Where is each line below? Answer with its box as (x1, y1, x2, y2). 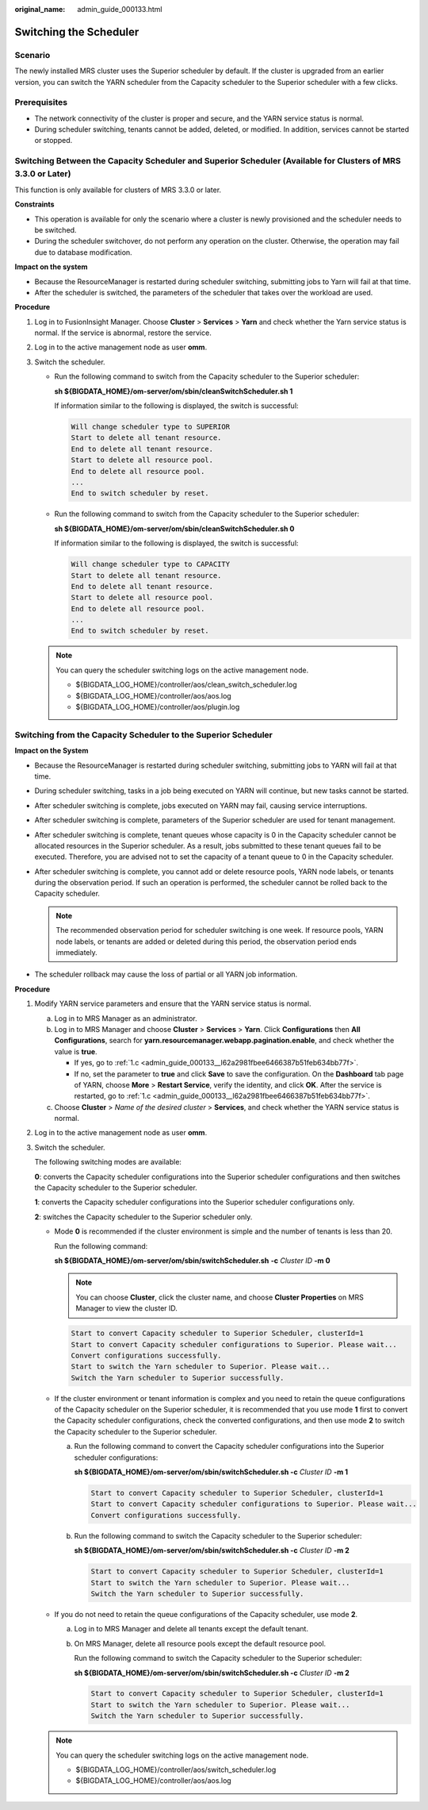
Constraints (14, 199, 55, 210)
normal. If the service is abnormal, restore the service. (34, 328, 212, 337)
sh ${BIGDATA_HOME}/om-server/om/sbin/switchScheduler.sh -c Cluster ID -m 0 (54, 1256, 331, 1265)
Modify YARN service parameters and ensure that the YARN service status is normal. (34, 999, 311, 1008)
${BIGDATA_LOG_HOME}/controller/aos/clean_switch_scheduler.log (75, 680, 297, 690)
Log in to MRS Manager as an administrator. (54, 1013, 197, 1023)
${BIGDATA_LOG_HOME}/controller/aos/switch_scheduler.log (75, 1765, 277, 1774)
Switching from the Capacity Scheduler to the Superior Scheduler (14, 729, 273, 740)
